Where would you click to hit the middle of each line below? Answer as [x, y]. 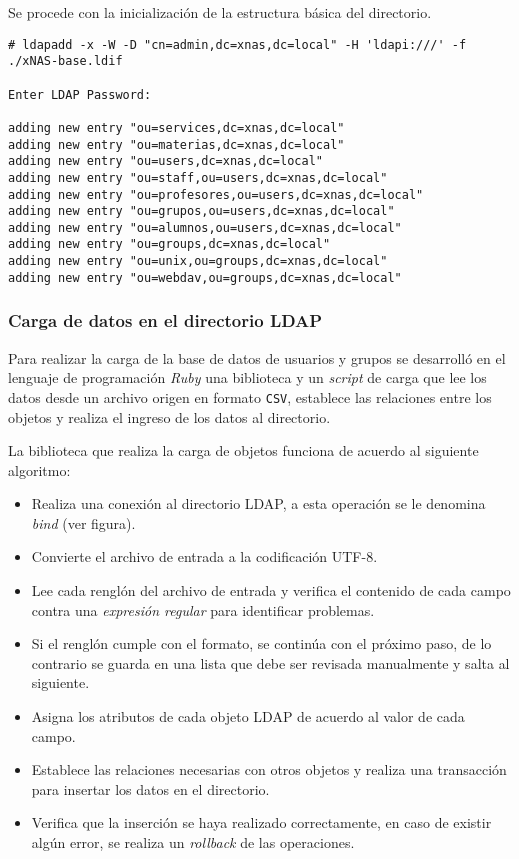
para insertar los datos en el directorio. [150, 788]
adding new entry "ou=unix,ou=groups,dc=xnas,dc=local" [198, 261]
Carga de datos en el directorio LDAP [165, 320]
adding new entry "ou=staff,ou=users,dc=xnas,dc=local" [198, 177]
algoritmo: [39, 469]
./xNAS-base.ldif [65, 61]
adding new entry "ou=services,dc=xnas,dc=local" [176, 127]
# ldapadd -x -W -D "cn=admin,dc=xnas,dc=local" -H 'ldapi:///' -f [237, 44]
